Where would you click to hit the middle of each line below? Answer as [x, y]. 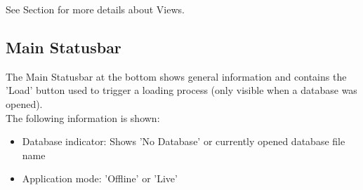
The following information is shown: [83, 117]
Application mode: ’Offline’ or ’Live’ [100, 178]
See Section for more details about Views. [95, 9]
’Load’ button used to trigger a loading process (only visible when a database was [181, 90]
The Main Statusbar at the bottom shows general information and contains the [176, 76]
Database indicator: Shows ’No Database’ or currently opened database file [184, 141]
